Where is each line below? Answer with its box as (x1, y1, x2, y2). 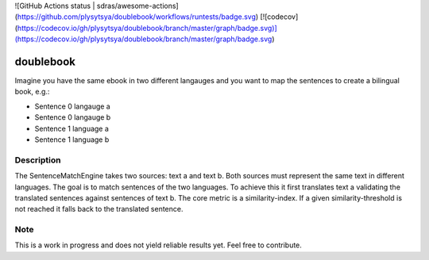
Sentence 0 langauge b (34, 113, 111, 122)
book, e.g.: (14, 87, 50, 97)
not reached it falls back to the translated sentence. (14, 205, 184, 214)
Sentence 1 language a (34, 124, 109, 133)
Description (14, 155, 61, 166)
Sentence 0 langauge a (34, 101, 110, 111)
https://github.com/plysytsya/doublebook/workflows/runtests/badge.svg (17, 12, 256, 21)
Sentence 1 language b (34, 135, 110, 144)
